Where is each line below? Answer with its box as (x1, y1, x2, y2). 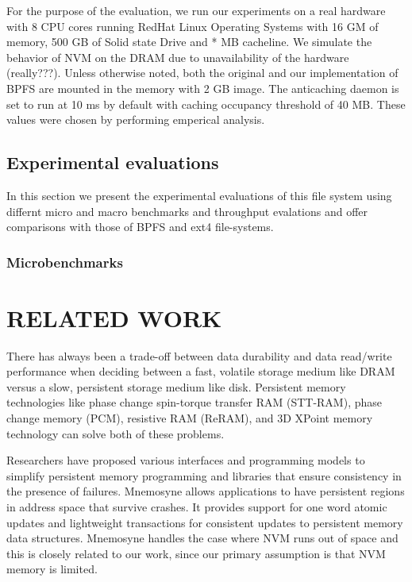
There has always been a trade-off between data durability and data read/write (6, 347, 392, 364)
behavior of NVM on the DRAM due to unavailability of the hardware (6, 48, 349, 65)
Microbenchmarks (6, 252, 123, 272)
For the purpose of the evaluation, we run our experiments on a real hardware (6, 2, 386, 18)
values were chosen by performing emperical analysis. (6, 111, 265, 128)
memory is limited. (6, 561, 98, 577)
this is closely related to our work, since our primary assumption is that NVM (6, 545, 386, 561)
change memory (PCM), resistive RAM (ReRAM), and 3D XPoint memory (6, 410, 373, 426)
